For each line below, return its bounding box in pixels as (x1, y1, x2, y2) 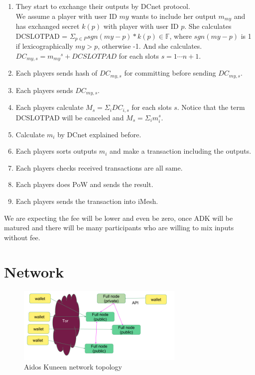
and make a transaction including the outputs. (109, 146, 252, 156)
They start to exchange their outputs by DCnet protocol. (15, 1, 190, 11)
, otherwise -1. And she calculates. (98, 41, 202, 51)
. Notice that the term (177, 102, 245, 112)
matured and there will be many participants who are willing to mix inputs (4, 222, 234, 233)
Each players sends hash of (15, 68, 98, 78)
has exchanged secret (15, 21, 80, 31)
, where (169, 30, 192, 41)
